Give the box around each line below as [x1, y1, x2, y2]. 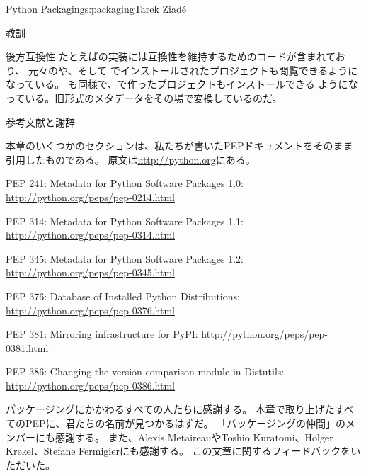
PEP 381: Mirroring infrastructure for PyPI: [6, 327, 198, 341]
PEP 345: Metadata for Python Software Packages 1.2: [6, 251, 244, 266]
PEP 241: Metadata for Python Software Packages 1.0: [6, 176, 244, 191]
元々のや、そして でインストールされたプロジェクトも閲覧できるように [28, 62, 358, 77]
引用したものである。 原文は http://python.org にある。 [6, 152, 256, 166]
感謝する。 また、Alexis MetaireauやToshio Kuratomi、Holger [55, 429, 333, 444]
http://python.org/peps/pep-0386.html [6, 378, 175, 392]
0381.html [6, 340, 49, 355]
